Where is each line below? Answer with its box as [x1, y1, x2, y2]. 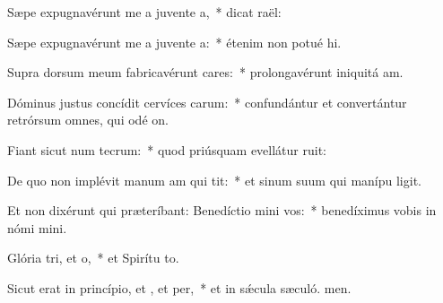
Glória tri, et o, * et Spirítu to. [7, 248, 179, 267]
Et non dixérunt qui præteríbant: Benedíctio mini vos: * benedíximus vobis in [7, 201, 437, 220]
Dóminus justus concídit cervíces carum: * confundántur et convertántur [7, 92, 407, 111]
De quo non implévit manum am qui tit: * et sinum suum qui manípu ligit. [7, 170, 421, 189]
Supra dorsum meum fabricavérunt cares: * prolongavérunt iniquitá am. [7, 63, 404, 82]
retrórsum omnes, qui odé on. [7, 110, 169, 129]
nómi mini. [7, 218, 67, 237]
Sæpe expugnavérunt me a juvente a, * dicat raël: [7, 3, 282, 21]
